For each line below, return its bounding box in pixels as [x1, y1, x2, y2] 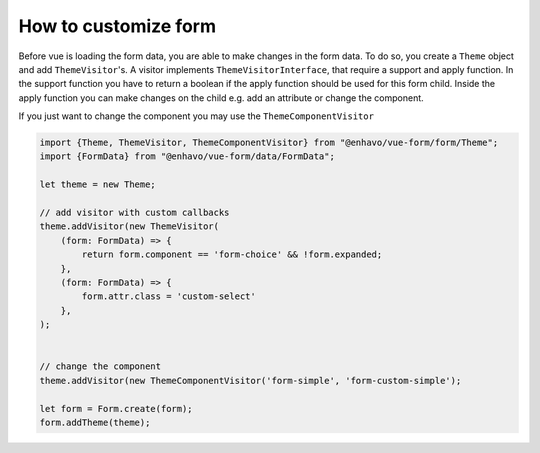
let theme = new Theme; [39, 179, 157, 190]
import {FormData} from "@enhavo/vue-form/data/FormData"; [39, 151, 335, 162]
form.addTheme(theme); [39, 416, 151, 428]
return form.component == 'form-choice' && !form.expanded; [81, 249, 383, 260]
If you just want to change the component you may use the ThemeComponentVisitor [18, 110, 375, 122]
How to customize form [18, 15, 217, 37]
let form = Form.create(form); [39, 403, 194, 414]
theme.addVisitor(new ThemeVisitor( [39, 221, 220, 232]
